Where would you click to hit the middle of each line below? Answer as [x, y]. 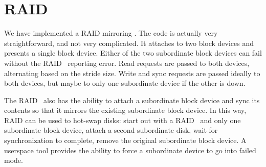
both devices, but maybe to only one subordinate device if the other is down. [125, 83]
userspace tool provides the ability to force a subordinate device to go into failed [130, 150]
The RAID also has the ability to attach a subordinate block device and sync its [132, 100]
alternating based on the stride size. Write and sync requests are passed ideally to [132, 73]
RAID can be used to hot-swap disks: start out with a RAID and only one [123, 120]
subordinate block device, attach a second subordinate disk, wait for [111, 130]
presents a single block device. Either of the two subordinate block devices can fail [133, 53]
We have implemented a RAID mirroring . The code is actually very [111, 33]
